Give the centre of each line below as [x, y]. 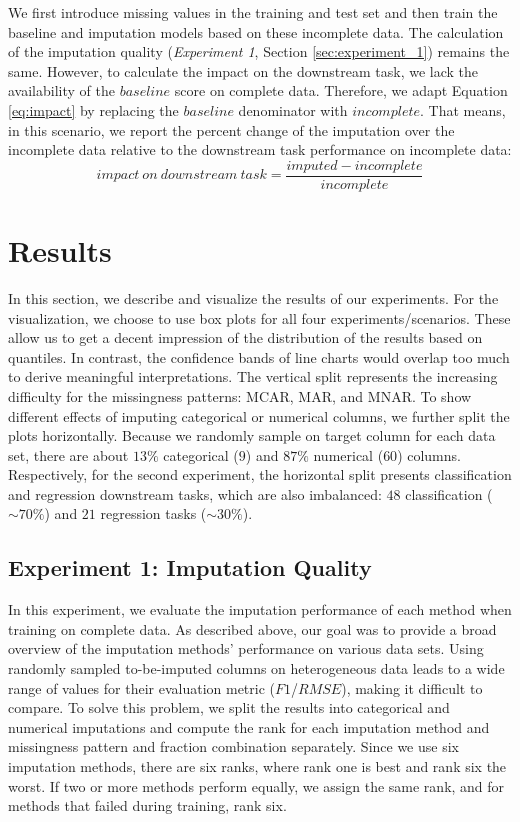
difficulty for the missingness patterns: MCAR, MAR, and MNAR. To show [240, 395]
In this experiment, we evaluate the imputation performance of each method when [260, 609]
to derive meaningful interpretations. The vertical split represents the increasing [253, 376]
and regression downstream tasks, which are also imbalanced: [195, 493]
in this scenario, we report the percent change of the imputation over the [231, 129]
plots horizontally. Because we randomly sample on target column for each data [252, 435]
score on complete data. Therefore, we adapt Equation [341, 90]
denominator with [293, 109]
